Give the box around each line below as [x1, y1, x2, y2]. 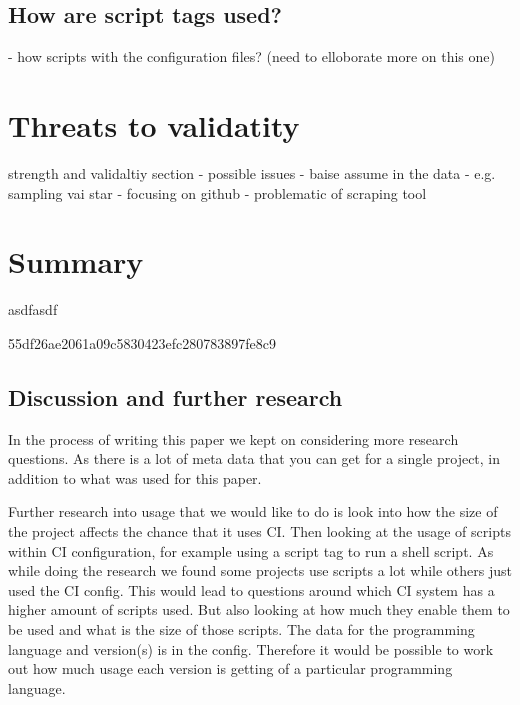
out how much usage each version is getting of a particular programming [8, 658, 453, 679]
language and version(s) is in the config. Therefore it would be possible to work [8, 638, 494, 659]
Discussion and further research [8, 381, 343, 412]
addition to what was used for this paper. [8, 467, 262, 488]
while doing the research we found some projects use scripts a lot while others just [8, 560, 512, 581]
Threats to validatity [8, 104, 300, 145]
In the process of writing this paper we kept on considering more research [8, 428, 459, 449]
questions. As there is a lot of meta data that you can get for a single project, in [8, 448, 501, 469]
